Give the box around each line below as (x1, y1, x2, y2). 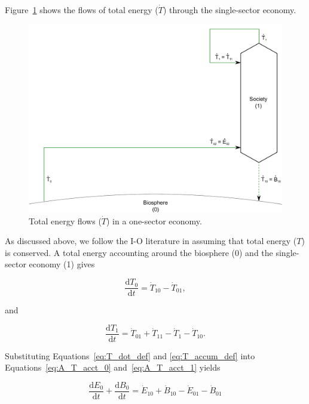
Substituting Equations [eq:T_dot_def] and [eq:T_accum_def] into (5, 349, 255, 362)
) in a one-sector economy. (106, 214, 202, 227)
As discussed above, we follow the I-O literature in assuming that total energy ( (5, 235, 297, 247)
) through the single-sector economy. (163, 4, 296, 16)
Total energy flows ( (29, 214, 102, 227)
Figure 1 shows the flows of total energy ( (5, 4, 158, 16)
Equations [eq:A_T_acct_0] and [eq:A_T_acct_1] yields (5, 361, 221, 374)
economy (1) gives (29, 258, 95, 270)
